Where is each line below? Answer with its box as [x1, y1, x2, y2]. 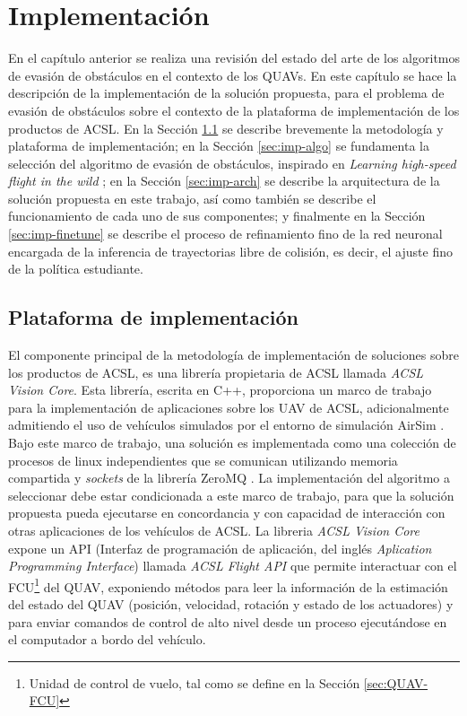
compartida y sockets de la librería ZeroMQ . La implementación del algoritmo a [8, 468, 450, 487]
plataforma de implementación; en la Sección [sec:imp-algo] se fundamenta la [8, 136, 429, 155]
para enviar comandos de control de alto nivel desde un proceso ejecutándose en [8, 612, 447, 631]
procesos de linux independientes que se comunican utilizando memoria [8, 450, 398, 469]
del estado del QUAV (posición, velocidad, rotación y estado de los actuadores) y [8, 595, 454, 614]
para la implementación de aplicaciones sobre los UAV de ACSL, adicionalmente [8, 397, 449, 416]
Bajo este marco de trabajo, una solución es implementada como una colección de [8, 433, 456, 452]
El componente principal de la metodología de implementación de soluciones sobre [8, 345, 459, 364]
